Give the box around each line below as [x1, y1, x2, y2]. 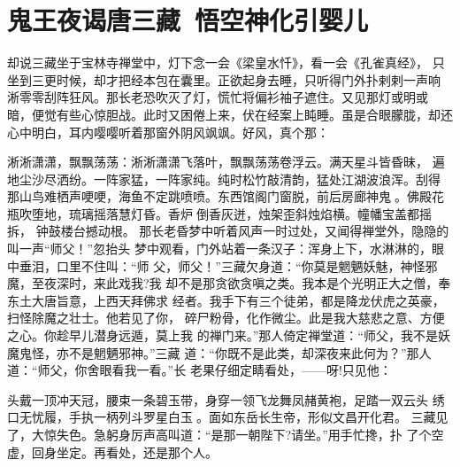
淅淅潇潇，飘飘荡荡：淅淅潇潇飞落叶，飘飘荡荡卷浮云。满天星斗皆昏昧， [7, 152, 428, 171]
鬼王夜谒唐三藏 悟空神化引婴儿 [7, 2, 369, 38]
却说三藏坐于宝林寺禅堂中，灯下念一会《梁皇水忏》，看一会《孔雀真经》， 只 [7, 53, 445, 72]
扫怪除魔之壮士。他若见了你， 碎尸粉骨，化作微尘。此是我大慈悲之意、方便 [7, 308, 445, 327]
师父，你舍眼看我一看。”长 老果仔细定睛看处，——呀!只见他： [37, 361, 392, 379]
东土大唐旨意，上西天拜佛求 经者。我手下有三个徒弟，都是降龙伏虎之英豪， [7, 291, 445, 309]
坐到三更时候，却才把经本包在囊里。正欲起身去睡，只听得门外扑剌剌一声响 [7, 70, 441, 89]
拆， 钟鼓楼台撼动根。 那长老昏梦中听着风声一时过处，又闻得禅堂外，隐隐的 [7, 222, 449, 240]
